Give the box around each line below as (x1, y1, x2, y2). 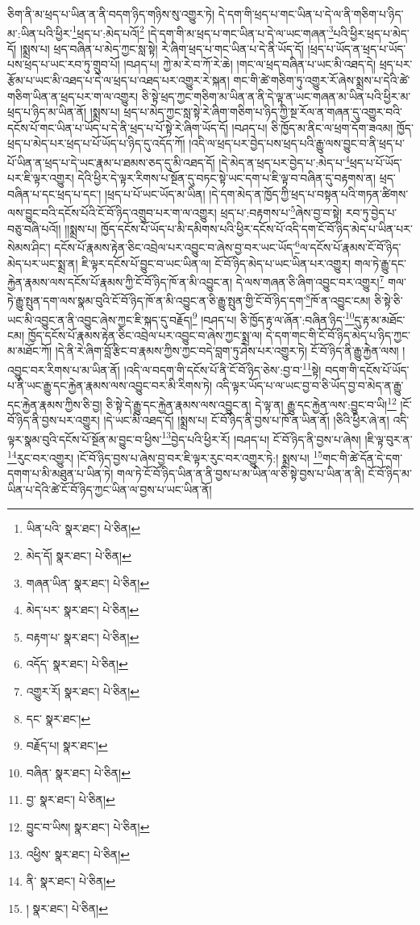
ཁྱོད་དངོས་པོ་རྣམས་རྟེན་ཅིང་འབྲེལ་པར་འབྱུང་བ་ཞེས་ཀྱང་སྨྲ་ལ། (27, 326, 263, 343)
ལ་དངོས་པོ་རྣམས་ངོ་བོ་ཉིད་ (299, 238, 401, 255)
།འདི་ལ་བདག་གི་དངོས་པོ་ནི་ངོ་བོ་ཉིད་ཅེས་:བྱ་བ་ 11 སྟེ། (123, 359, 322, 378)
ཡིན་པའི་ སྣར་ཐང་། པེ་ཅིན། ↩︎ (26, 520, 140, 537)
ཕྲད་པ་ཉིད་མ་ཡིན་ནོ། (7, 103, 87, 120)
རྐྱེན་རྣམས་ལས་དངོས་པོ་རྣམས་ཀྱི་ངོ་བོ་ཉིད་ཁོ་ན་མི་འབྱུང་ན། (7, 273, 233, 290)
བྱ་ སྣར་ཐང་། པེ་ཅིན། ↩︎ (26, 791, 115, 808)
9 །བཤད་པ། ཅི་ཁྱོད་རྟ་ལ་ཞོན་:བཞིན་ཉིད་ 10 (192, 308, 355, 328)
